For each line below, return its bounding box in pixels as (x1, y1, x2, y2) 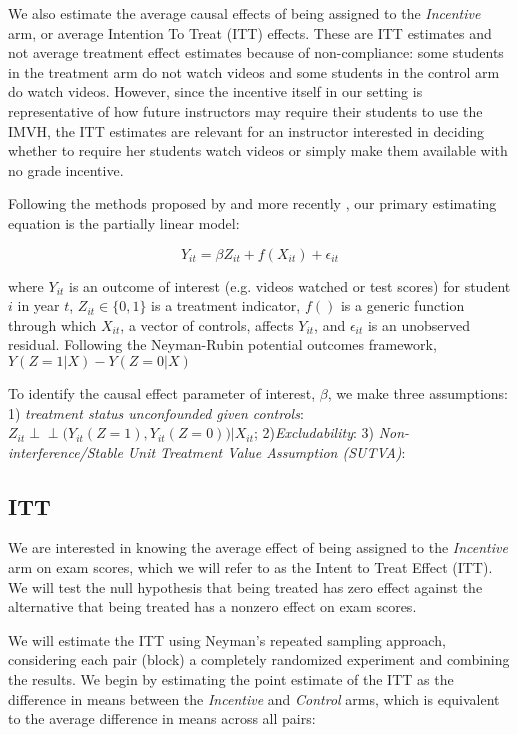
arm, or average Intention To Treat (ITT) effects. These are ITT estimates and (8, 22, 492, 43)
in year (17, 295, 60, 316)
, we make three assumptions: (327, 382, 508, 403)
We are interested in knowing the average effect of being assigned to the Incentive (8, 537, 508, 558)
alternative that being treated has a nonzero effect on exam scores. (8, 596, 417, 617)
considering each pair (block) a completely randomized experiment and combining (8, 649, 510, 670)
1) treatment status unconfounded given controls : (8, 402, 304, 423)
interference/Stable (8, 441, 123, 462)
